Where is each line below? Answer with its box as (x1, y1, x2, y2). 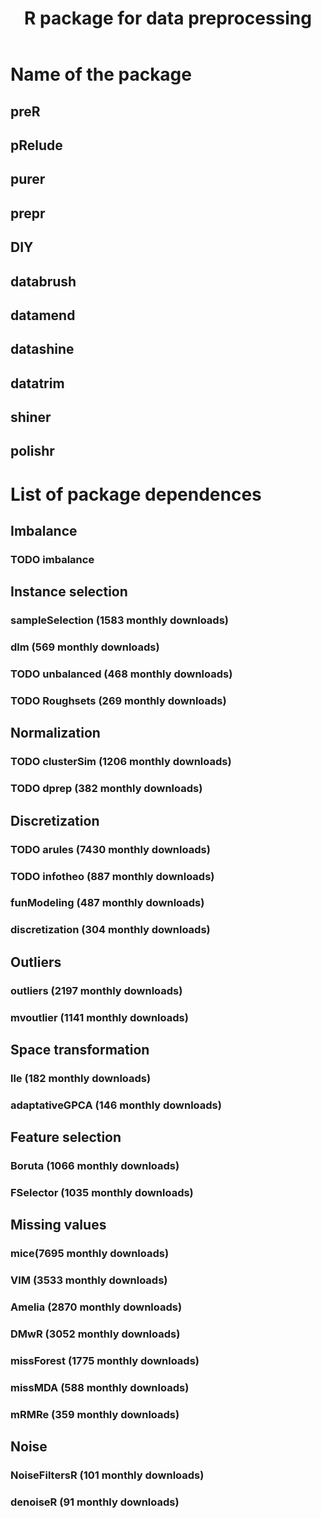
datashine (10, 341, 75, 358)
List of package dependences (10, 483, 262, 506)
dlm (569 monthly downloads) (10, 640, 160, 654)
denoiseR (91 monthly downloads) (10, 1495, 180, 1509)
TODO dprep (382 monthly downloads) (10, 782, 203, 796)
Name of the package (10, 63, 192, 86)
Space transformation (10, 1042, 150, 1058)
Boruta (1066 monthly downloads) (10, 1159, 180, 1173)
